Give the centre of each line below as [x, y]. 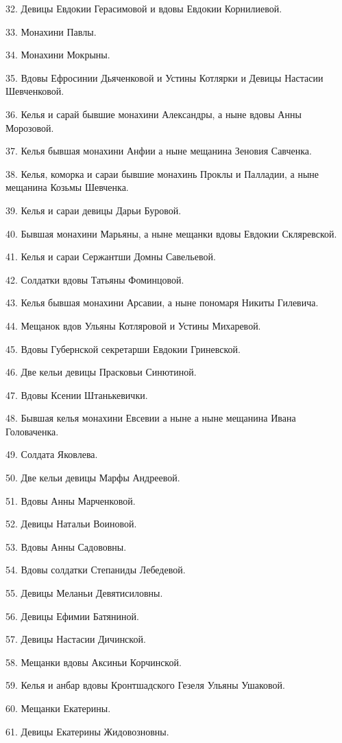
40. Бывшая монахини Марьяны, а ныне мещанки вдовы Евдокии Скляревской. [171, 233]
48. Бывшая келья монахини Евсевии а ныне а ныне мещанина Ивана [151, 418]
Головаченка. [32, 431]
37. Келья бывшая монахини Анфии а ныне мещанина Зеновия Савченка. [159, 151]
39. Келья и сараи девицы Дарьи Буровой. [94, 210]
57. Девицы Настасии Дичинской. [76, 639]
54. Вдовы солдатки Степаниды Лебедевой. [96, 570]
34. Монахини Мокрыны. [58, 55]
